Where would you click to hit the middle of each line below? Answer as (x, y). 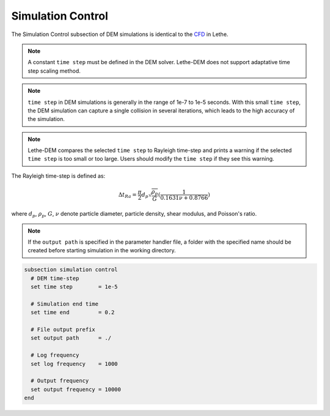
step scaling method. (54, 71)
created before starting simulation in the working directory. (102, 250)
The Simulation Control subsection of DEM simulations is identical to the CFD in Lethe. (120, 34)
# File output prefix (63, 330)
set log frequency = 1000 (75, 364)
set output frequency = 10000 (76, 389)
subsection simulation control (71, 270)
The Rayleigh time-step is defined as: (58, 176)
